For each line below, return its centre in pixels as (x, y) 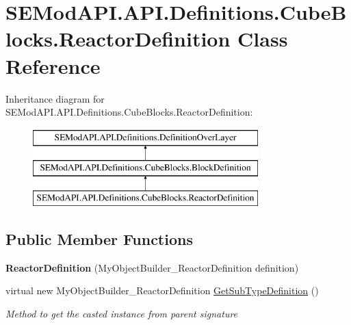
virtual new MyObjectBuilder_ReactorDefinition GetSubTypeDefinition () (162, 290)
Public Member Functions (99, 239)
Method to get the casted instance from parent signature (122, 314)
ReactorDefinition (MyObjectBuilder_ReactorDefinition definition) (152, 267)
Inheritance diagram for (55, 98)
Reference (53, 65)
